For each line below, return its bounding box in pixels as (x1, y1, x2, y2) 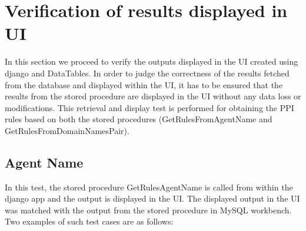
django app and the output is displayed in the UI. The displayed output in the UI (5, 192, 300, 205)
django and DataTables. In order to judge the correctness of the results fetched (5, 66, 290, 79)
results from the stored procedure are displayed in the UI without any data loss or (5, 90, 301, 102)
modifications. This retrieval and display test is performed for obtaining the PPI (5, 101, 294, 113)
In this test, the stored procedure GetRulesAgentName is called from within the (5, 180, 293, 193)
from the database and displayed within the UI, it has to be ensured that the (5, 78, 283, 91)
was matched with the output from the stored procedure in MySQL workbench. (5, 203, 292, 216)
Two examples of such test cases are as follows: (5, 215, 174, 227)
